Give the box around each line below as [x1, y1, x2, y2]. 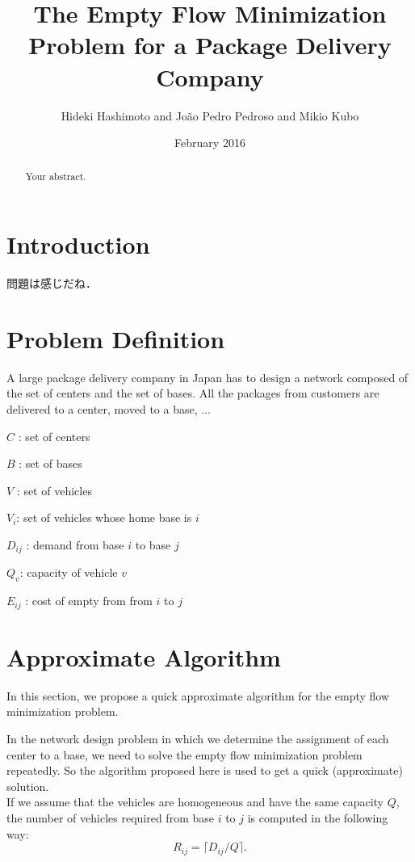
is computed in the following [247, 809, 388, 826]
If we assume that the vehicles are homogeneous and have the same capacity [6, 793, 384, 810]
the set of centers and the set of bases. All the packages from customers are [6, 385, 379, 402]
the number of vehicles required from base [6, 809, 214, 826]
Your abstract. [25, 170, 86, 183]
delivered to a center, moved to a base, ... [6, 400, 211, 417]
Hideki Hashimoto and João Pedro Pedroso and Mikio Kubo [61, 107, 359, 124]
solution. [6, 777, 49, 794]
